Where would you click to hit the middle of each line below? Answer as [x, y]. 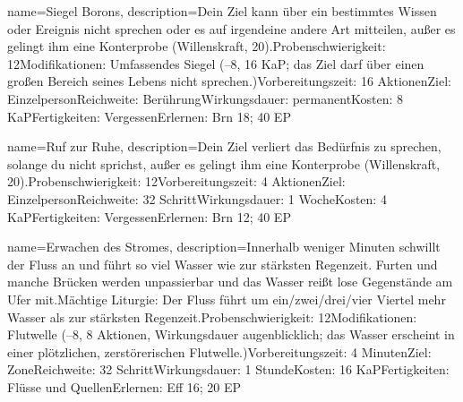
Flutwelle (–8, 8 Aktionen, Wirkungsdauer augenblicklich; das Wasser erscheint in [231, 334]
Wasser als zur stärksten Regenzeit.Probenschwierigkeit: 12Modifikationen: [212, 316]
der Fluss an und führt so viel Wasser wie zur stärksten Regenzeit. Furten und [223, 264]
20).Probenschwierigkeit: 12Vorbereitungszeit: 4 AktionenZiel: [176, 181]
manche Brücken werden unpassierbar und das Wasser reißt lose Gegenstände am [230, 282]
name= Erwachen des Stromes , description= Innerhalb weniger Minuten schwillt [224, 247]
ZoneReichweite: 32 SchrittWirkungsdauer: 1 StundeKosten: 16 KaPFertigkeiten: [228, 369]
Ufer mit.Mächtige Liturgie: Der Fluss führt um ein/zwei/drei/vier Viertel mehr [227, 299]
